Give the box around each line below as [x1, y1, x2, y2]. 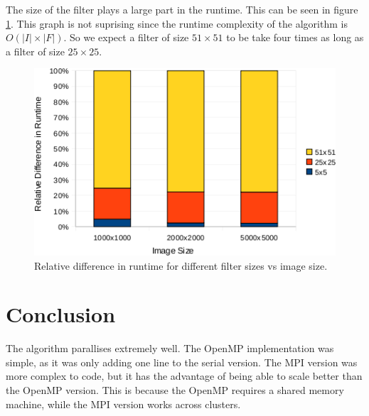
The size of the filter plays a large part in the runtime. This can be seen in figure [6, 2, 358, 16]
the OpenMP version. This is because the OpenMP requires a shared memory [6, 383, 344, 398]
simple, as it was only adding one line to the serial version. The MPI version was [6, 354, 358, 369]
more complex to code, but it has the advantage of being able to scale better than [6, 368, 363, 383]
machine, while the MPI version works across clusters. [6, 396, 241, 411]
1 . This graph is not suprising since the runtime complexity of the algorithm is [6, 16, 348, 31]
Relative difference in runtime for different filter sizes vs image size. [34, 258, 328, 273]
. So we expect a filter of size [63, 30, 189, 45]
